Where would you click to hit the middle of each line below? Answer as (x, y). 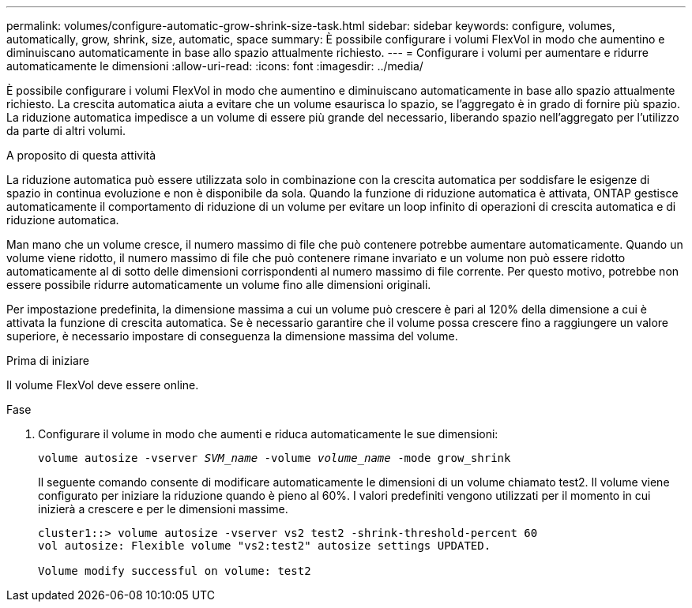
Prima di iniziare (48, 360)
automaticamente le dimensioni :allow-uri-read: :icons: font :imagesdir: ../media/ (215, 66)
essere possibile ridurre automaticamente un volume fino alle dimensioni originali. (219, 285)
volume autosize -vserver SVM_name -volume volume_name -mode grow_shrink (275, 458)
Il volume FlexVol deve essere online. (103, 385)
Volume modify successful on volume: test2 (175, 571)
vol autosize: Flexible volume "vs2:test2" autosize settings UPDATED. (265, 546)
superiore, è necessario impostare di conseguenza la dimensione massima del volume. (232, 336)
